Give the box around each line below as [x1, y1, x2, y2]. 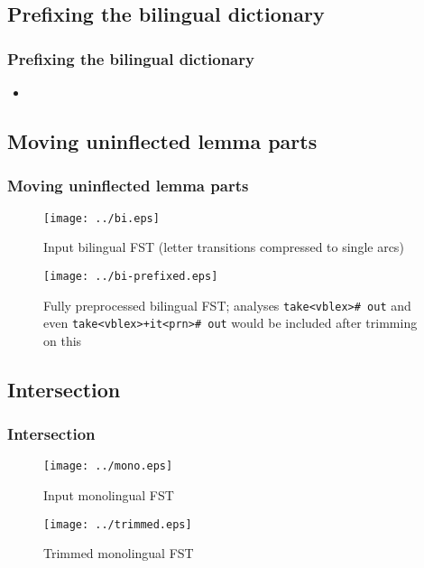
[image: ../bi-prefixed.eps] [43, 269, 218, 283]
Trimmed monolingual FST [43, 544, 194, 563]
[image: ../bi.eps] [43, 211, 160, 225]
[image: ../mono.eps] [43, 460, 173, 473]
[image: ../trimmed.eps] [43, 517, 192, 531]
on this [43, 331, 82, 349]
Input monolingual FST [43, 486, 174, 505]
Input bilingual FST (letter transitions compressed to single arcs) [43, 237, 404, 256]
